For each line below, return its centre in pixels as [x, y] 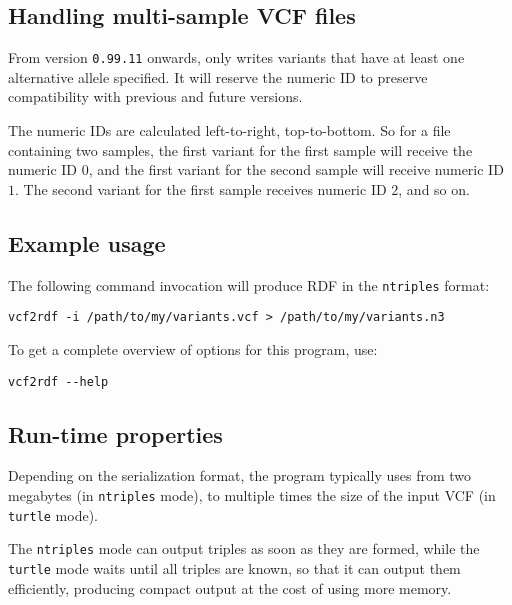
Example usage [87, 242]
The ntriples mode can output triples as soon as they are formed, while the [244, 548]
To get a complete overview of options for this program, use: [193, 348]
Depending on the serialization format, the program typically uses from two [240, 475]
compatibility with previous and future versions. [155, 96]
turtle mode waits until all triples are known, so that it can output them [234, 567]
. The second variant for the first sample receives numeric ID [201, 188]
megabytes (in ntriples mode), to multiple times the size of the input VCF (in [252, 494]
